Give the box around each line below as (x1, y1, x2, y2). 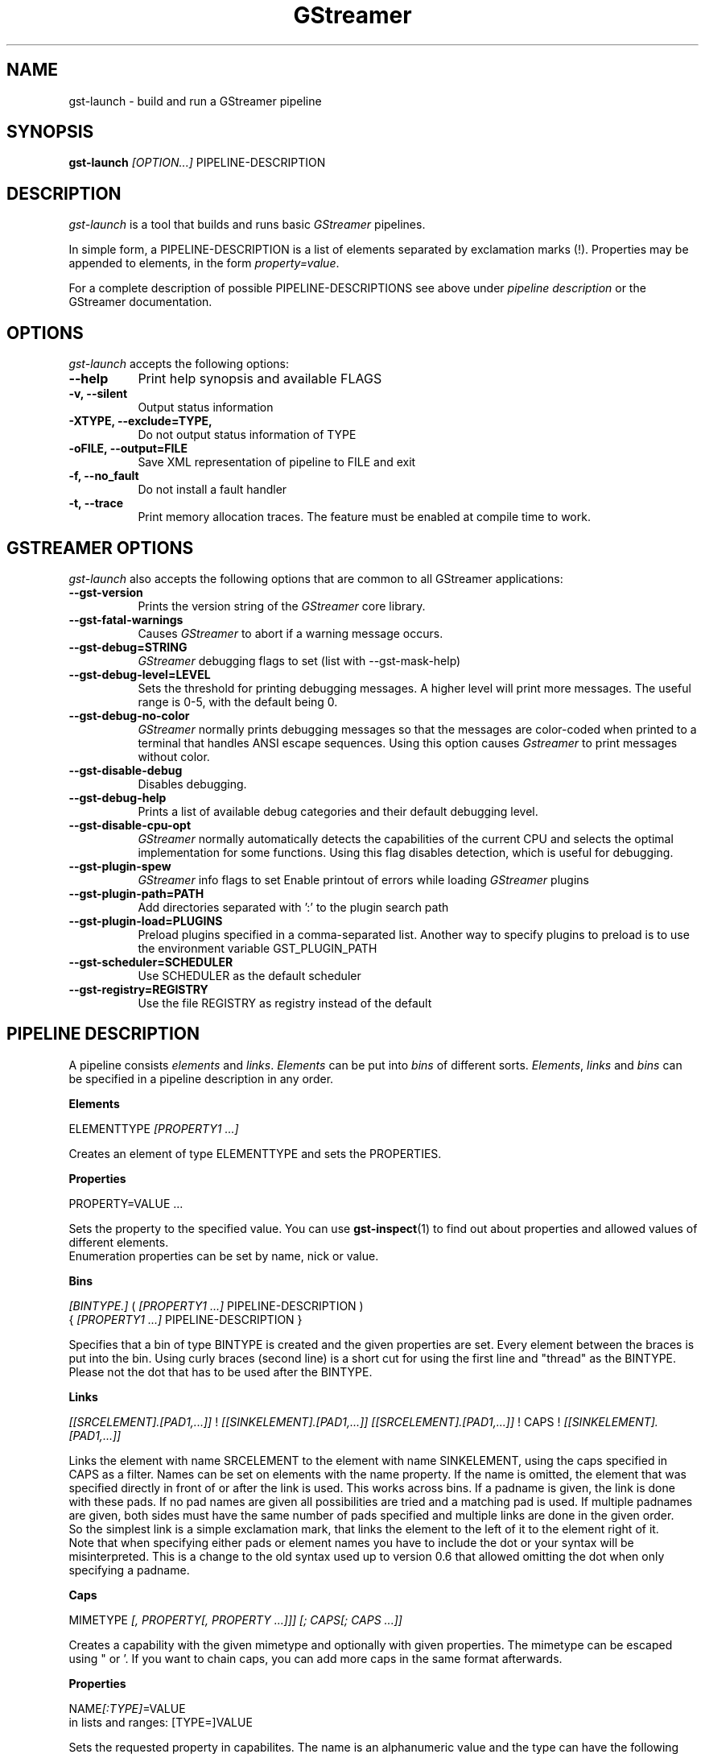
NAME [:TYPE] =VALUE (68, 1701, 186, 1715)
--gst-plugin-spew (68, 858, 171, 873)
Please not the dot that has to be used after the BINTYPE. (68, 1364, 373, 1379)
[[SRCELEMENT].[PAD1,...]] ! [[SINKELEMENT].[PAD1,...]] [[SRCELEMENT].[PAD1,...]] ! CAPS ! (68, 1414, 561, 1429)
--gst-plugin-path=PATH (68, 886, 204, 900)
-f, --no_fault (68, 469, 139, 483)
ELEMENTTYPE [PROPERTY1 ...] (68, 1121, 239, 1136)
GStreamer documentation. (68, 295, 212, 309)
